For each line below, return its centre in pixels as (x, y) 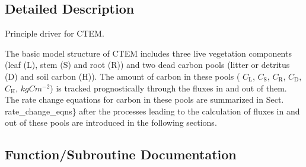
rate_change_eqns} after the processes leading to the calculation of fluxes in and (152, 111)
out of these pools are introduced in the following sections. (111, 122)
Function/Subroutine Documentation (121, 154)
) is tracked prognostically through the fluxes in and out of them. (168, 88)
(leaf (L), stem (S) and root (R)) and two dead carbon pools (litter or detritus (147, 65)
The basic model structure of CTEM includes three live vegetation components (148, 53)
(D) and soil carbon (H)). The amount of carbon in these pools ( (122, 76)
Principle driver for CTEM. (55, 33)
